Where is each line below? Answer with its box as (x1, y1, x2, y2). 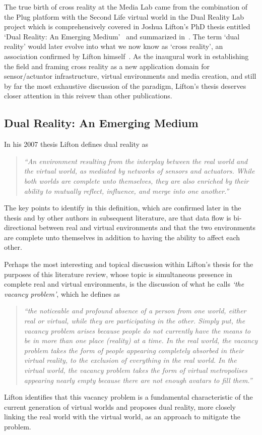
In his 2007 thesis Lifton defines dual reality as (4, 139, 149, 149)
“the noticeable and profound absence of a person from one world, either (24, 305, 246, 316)
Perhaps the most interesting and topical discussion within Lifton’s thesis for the (4, 259, 253, 269)
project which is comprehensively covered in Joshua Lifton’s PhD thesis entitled (4, 21, 250, 32)
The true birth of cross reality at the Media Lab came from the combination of (4, 2, 248, 12)
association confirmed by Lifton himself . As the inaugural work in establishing (4, 50, 249, 61)
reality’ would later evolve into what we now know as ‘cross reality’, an (4, 41, 223, 51)
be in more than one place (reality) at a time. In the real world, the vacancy (24, 335, 258, 346)
